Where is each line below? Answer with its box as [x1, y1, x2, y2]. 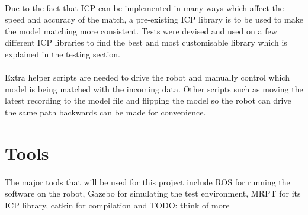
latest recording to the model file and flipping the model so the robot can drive [5, 94, 291, 107]
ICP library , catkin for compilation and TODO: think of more [5, 198, 230, 211]
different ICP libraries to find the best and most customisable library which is [5, 36, 287, 49]
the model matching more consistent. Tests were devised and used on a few [5, 24, 277, 37]
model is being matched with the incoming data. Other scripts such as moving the [5, 82, 303, 95]
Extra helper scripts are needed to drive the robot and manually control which [5, 71, 290, 84]
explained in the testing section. [5, 47, 120, 60]
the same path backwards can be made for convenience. [5, 105, 206, 118]
